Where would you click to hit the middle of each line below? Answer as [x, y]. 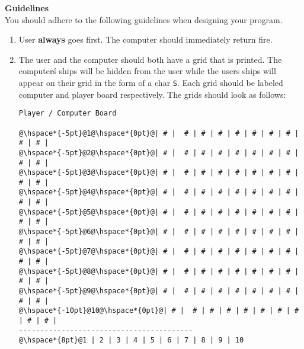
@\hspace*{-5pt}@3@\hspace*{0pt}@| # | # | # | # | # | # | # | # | [159, 173]
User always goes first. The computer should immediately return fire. [145, 39]
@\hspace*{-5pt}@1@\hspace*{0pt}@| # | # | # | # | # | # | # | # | [159, 133]
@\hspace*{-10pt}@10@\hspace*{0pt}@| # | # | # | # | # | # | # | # [159, 311]
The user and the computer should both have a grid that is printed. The [150, 59]
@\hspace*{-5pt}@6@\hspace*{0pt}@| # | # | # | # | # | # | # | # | [159, 232]
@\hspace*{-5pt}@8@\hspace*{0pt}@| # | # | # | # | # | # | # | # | [159, 271]
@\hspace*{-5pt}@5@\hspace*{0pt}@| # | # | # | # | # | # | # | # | [159, 212]
